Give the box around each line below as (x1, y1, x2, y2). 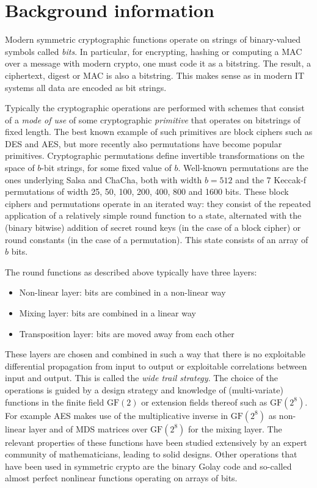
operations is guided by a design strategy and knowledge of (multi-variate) (5, 383, 283, 396)
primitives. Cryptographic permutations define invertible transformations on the (5, 149, 305, 162)
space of (5, 161, 35, 174)
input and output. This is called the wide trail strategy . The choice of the (5, 371, 278, 384)
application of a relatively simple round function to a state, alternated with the (5, 209, 302, 222)
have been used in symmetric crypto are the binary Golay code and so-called (5, 459, 292, 472)
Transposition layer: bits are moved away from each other (19, 327, 235, 340)
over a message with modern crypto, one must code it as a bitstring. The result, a (5, 57, 312, 70)
